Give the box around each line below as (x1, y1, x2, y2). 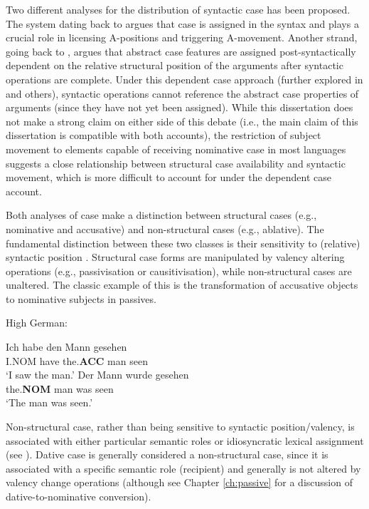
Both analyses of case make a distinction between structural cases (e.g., (6, 207, 317, 222)
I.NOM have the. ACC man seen (6, 353, 148, 368)
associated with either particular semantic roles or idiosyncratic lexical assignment (6, 433, 364, 448)
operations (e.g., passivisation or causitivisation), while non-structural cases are (6, 263, 352, 278)
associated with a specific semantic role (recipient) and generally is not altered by (6, 461, 361, 475)
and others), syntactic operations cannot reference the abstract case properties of (6, 86, 359, 101)
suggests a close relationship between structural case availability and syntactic (6, 155, 346, 170)
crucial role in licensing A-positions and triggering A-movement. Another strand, (6, 30, 358, 45)
